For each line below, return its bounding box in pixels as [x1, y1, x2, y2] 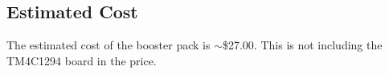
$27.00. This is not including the [222, 37, 383, 53]
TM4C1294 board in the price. [6, 52, 157, 68]
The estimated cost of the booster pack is [6, 37, 211, 53]
